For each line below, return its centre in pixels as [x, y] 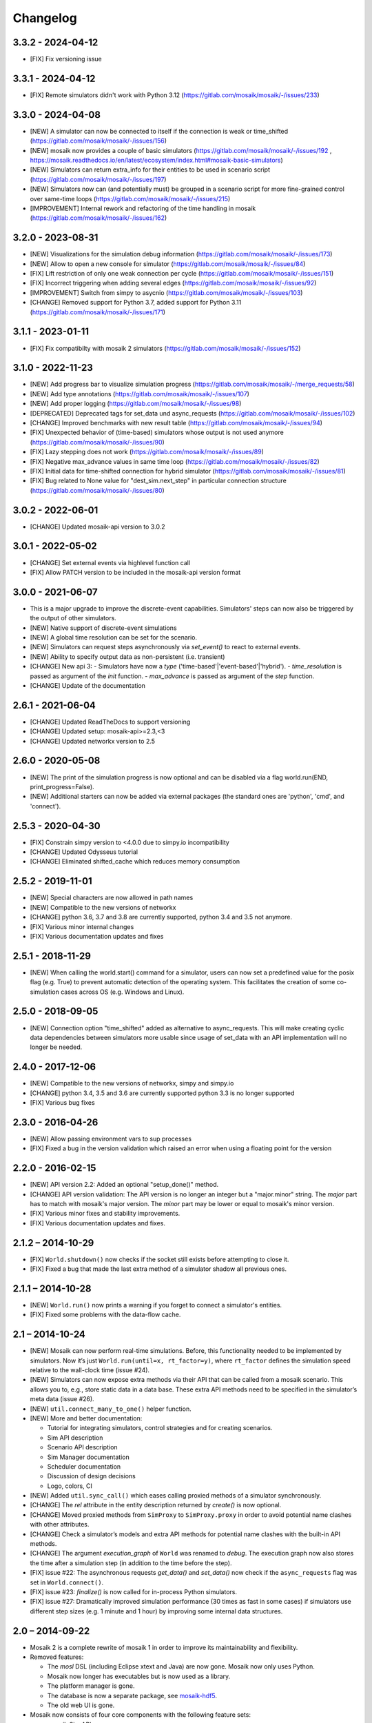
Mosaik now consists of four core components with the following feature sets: [141, 1715]
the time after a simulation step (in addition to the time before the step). [131, 1563]
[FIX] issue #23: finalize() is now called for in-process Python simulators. [134, 1592]
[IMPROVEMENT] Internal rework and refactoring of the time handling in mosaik [143, 208]
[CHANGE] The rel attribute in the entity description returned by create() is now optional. [156, 1505]
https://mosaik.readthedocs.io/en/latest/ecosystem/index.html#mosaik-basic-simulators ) [157, 160]
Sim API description [75, 1438]
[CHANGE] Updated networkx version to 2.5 [92, 741]
